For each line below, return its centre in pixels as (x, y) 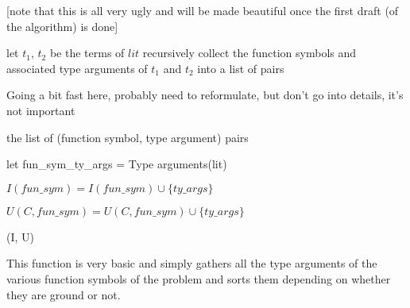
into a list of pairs (241, 68)
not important (41, 110)
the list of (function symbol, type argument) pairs (128, 137)
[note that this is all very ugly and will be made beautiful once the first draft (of (203, 10)
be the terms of (87, 53)
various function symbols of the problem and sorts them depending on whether (199, 278)
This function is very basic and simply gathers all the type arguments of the (192, 263)
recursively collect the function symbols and (249, 53)
